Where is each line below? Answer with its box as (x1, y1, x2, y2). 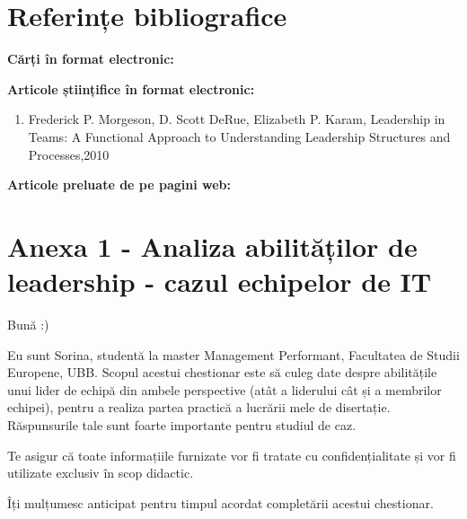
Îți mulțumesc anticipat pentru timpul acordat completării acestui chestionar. (7, 493, 434, 512)
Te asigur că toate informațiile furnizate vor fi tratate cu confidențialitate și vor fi (7, 445, 456, 464)
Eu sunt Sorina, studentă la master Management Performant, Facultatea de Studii (7, 345, 460, 364)
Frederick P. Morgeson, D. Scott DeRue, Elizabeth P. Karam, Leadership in (28, 110, 445, 128)
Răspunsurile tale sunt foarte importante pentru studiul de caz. (7, 415, 357, 434)
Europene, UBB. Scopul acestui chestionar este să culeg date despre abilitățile (7, 363, 437, 382)
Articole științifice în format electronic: (7, 79, 255, 98)
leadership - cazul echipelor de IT (7, 263, 432, 300)
